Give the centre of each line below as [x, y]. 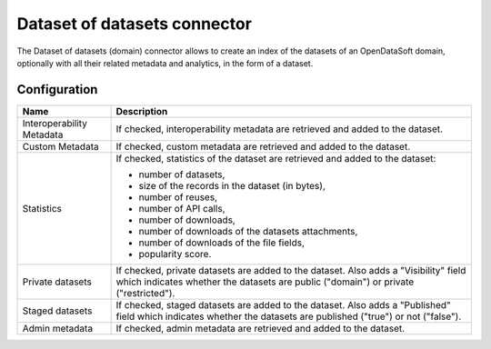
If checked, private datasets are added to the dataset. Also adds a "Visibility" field [291, 270]
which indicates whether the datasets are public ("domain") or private [265, 282]
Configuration [57, 90]
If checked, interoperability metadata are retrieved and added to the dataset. [280, 129]
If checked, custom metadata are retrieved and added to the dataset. [263, 146]
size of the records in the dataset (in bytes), [232, 185]
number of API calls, [182, 208]
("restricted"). [145, 293]
